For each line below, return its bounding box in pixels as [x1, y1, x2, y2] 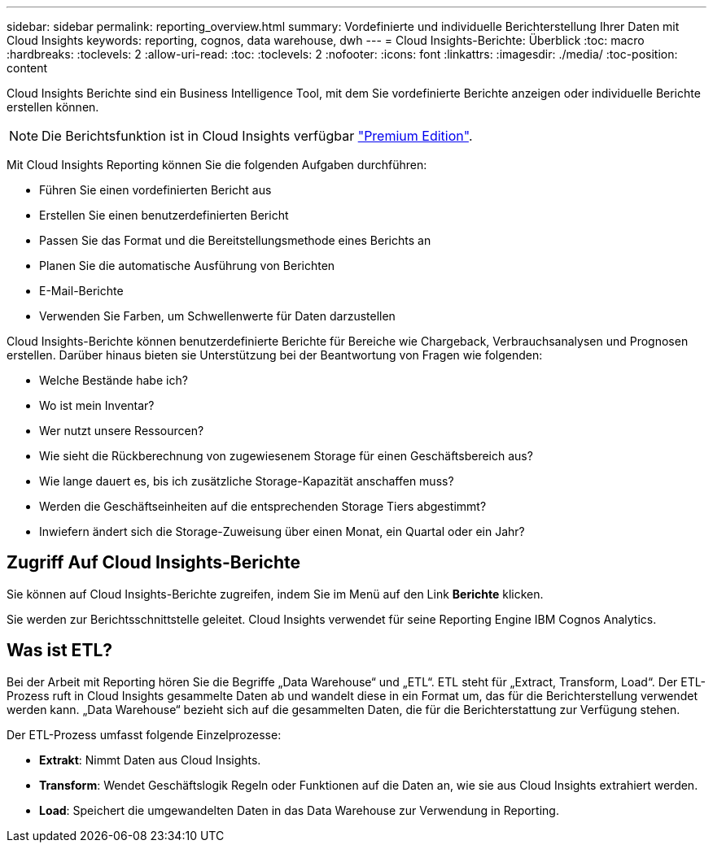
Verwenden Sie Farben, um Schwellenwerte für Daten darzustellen [39, 309, 396, 323]
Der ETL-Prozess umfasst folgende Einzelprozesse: [7, 727, 282, 742]
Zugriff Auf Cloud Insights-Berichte [7, 552, 300, 573]
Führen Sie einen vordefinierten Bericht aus [39, 183, 272, 197]
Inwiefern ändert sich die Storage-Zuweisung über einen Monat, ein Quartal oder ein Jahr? [39, 525, 525, 538]
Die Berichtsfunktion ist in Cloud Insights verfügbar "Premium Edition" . [42, 128, 473, 144]
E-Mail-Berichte [39, 284, 124, 298]
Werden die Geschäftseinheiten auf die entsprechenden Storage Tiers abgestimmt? [39, 499, 487, 513]
